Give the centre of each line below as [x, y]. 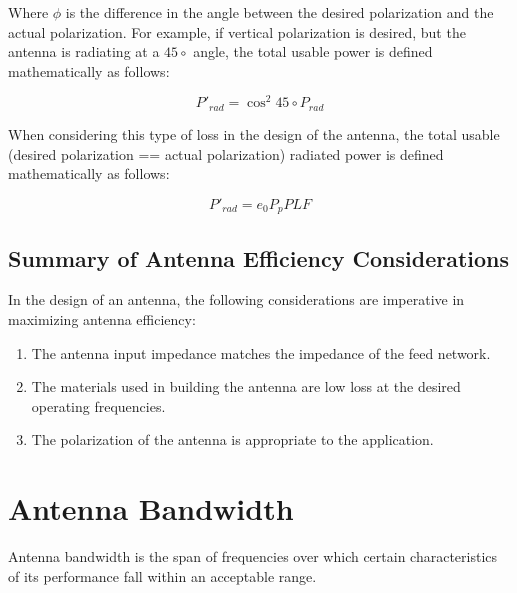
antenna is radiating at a [84, 51]
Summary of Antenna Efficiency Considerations [259, 257]
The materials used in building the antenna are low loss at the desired [246, 386]
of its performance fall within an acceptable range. [162, 575]
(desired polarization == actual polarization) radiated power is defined [226, 153]
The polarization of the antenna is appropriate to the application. [232, 439]
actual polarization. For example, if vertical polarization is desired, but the [237, 31]
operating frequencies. [98, 405]
